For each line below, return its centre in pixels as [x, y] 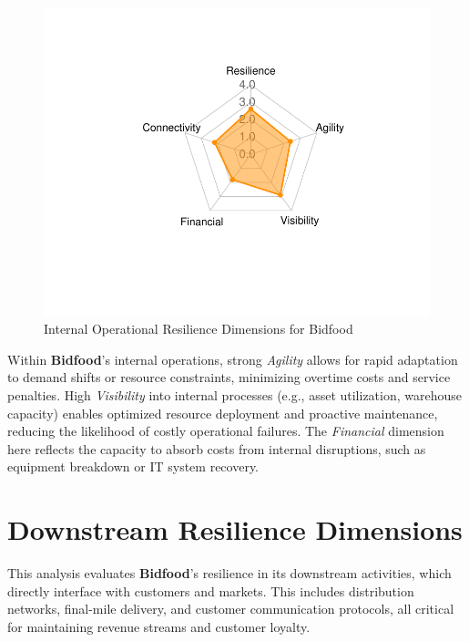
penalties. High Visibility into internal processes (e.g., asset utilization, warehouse [235, 395]
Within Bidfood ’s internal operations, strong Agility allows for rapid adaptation [233, 359]
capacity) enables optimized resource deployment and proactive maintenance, [223, 413]
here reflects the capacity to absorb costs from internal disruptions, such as [217, 448]
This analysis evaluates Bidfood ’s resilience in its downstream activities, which [229, 573]
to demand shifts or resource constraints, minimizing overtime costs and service [229, 377]
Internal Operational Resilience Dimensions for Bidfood [199, 329]
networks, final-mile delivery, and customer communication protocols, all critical [231, 609]
